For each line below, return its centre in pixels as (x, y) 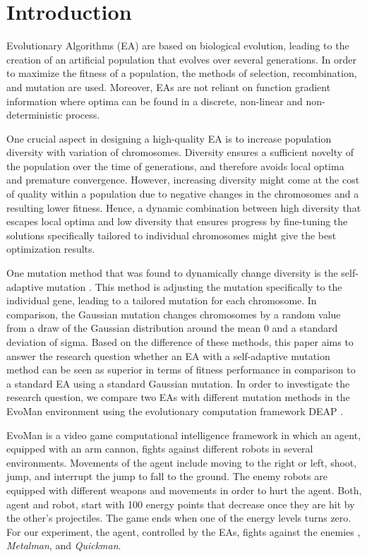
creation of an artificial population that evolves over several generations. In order (181, 59)
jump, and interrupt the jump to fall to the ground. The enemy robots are (167, 476)
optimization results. (51, 249)
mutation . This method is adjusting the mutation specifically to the (194, 286)
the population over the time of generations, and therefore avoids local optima (175, 166)
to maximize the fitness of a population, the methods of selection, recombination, (182, 73)
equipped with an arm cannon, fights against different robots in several (160, 449)
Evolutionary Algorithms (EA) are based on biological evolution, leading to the (178, 46)
